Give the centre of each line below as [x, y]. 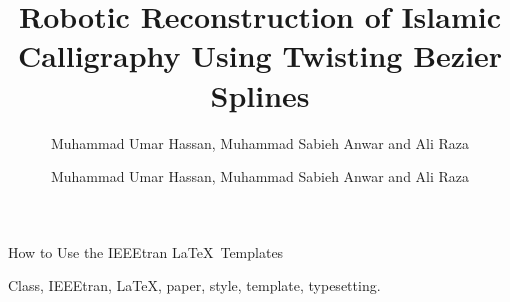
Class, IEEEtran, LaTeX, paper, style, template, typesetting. [194, 285]
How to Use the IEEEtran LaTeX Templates [146, 251]
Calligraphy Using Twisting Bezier [260, 55]
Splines [260, 94]
